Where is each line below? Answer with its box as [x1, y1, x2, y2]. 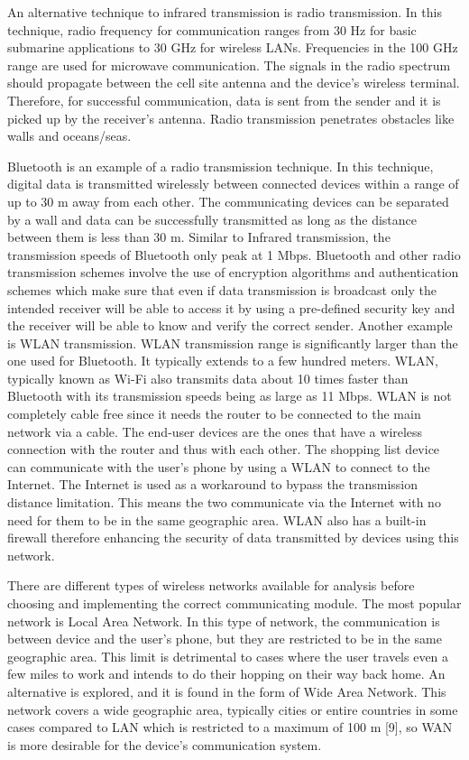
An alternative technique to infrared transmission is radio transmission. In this [7, 3, 442, 21]
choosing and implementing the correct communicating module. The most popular [7, 594, 462, 612]
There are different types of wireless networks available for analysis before [7, 576, 415, 595]
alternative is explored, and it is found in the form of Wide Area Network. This [7, 681, 446, 700]
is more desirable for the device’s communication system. [7, 735, 322, 754]
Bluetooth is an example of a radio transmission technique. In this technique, [7, 156, 434, 175]
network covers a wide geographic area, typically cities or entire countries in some [7, 700, 458, 718]
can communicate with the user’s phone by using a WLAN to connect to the [7, 457, 430, 476]
